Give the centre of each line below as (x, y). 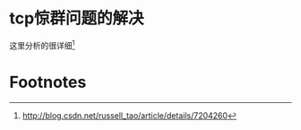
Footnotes (48, 82)
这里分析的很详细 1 (42, 44)
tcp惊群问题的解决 (77, 18)
